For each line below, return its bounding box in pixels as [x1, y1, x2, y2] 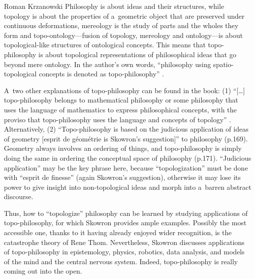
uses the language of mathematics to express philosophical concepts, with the [4, 104, 237, 114]
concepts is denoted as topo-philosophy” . [39, 69, 164, 79]
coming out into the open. [4, 266, 82, 276]
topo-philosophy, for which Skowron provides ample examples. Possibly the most [4, 217, 247, 228]
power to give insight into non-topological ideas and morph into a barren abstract [4, 181, 252, 192]
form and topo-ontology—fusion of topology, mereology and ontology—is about [4, 30, 243, 40]
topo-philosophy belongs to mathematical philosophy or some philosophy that [4, 95, 238, 105]
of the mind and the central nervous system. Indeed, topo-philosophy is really [4, 256, 238, 266]
